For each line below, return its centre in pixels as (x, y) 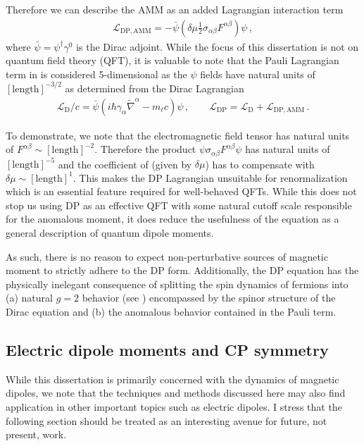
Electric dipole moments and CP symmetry (167, 349)
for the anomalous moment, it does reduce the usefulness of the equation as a (172, 219)
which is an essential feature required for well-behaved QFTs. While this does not (181, 191)
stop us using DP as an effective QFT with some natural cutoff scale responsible (179, 205)
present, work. (36, 434)
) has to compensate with (260, 164)
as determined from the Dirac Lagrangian (155, 88)
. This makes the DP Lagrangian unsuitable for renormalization (210, 177)
